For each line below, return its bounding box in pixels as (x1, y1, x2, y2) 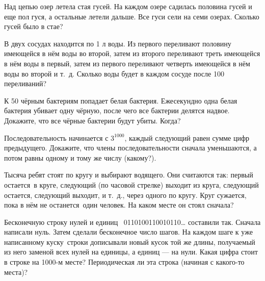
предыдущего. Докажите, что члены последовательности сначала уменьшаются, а (4, 142, 257, 153)
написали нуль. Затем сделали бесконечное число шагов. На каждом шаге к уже (4, 226, 253, 237)
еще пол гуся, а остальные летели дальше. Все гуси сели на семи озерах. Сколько (4, 11, 259, 21)
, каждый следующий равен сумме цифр (124, 132, 250, 143)
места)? (4, 266, 28, 277)
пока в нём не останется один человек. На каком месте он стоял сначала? (4, 199, 234, 210)
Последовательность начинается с (4, 132, 109, 143)
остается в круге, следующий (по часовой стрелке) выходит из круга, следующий (4, 179, 259, 190)
